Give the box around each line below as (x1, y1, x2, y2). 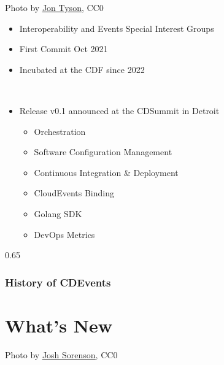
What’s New (5, 312, 112, 337)
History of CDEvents (5, 274, 111, 290)
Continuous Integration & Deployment (34, 166, 179, 179)
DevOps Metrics (34, 228, 95, 240)
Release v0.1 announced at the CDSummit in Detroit (19, 104, 220, 117)
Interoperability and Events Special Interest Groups (19, 21, 214, 34)
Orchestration (34, 125, 86, 137)
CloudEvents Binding (34, 186, 114, 199)
